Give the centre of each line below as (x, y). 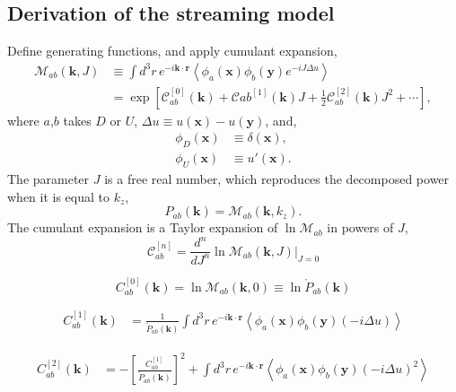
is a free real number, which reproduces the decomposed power (277, 179)
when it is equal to (59, 196)
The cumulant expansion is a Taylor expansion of (143, 227)
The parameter (48, 179)
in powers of (360, 227)
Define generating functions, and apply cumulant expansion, (172, 51)
